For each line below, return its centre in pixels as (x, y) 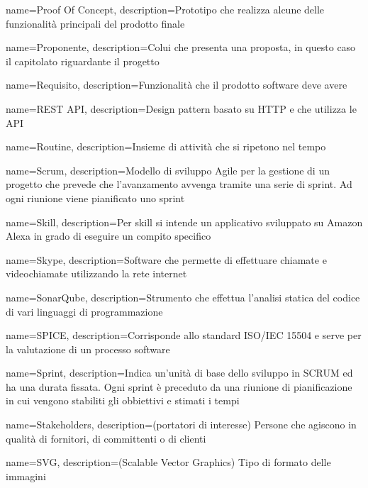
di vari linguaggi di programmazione (84, 311)
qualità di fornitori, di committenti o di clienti (106, 438)
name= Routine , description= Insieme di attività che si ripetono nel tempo (166, 146)
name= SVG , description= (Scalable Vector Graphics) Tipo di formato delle (168, 462)
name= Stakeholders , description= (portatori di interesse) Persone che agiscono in (181, 425)
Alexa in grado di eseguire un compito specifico (108, 236)
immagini (26, 476)
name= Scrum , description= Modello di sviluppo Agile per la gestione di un (168, 170)
